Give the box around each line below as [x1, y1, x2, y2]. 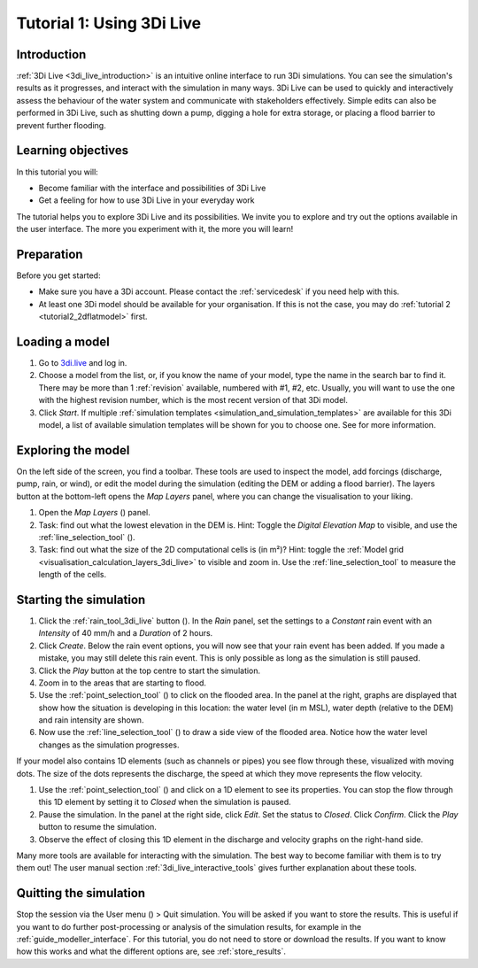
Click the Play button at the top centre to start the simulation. [38, 665, 261, 676]
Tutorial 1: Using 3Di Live [16, 13, 202, 33]
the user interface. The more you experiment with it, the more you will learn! [16, 224, 294, 235]
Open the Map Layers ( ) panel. [38, 507, 150, 518]
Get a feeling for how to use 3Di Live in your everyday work [38, 195, 256, 205]
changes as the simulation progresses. [38, 740, 180, 750]
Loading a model [16, 334, 111, 349]
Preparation [16, 246, 83, 261]
